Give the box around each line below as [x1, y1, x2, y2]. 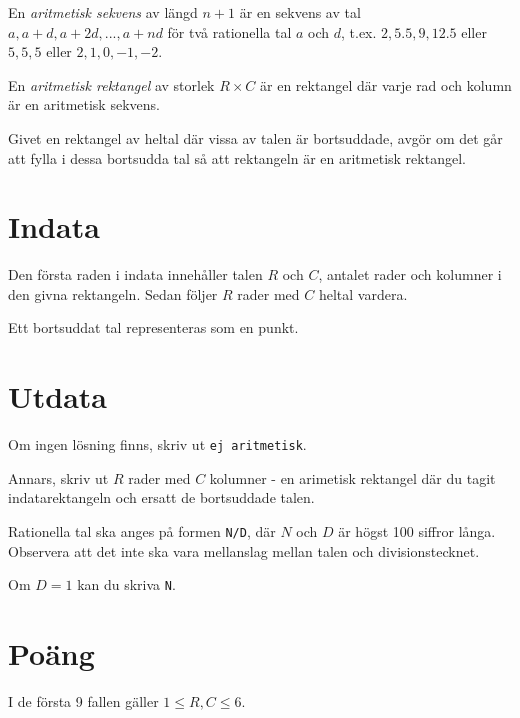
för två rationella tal [167, 21, 292, 42]
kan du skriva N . [77, 574, 176, 595]
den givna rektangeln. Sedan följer [8, 283, 218, 304]
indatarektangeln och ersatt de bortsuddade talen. [8, 487, 315, 508]
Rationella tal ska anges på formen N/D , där [8, 521, 276, 542]
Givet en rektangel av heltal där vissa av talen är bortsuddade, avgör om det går [8, 127, 503, 148]
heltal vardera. [318, 283, 408, 304]
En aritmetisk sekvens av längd [8, 2, 198, 22]
